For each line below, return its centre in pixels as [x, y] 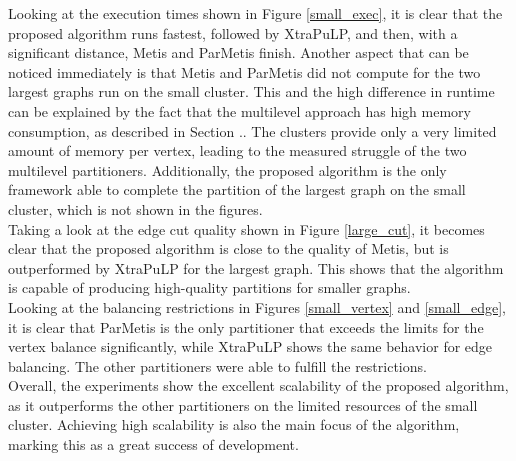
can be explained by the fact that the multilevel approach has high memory [239, 110]
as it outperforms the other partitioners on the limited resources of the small [243, 404]
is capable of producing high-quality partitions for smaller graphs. [209, 287]
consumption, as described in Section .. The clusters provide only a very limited [252, 130]
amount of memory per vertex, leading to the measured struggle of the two [237, 150]
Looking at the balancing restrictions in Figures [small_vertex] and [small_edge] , [257, 306]
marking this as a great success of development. [153, 444]
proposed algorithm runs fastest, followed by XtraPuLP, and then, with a [233, 32]
